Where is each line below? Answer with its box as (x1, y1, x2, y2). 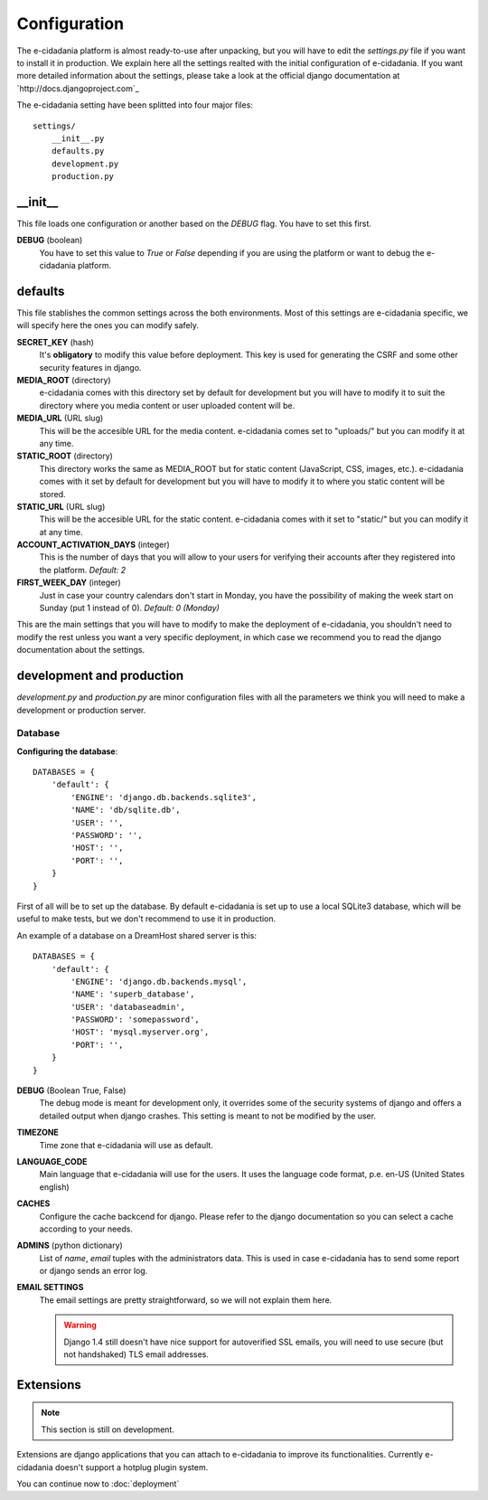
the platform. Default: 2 (39, 564, 127, 575)
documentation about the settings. (16, 645, 145, 656)
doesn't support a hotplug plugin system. (54, 1461, 209, 1473)
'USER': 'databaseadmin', (70, 1002, 185, 1012)
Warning (63, 1320, 97, 1331)
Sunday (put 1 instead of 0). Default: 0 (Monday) (39, 602, 221, 614)
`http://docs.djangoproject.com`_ (16, 82, 139, 94)
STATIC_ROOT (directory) (16, 450, 113, 461)
